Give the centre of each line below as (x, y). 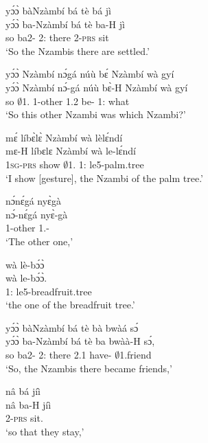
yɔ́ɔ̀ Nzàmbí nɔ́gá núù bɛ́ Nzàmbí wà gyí (90, 74)
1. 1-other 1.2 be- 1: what (76, 101)
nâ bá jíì (23, 391)
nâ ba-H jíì (28, 404)
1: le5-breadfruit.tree (49, 291)
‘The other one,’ (39, 241)
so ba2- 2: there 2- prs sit (57, 37)
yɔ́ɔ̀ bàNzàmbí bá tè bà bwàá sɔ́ (72, 327)
